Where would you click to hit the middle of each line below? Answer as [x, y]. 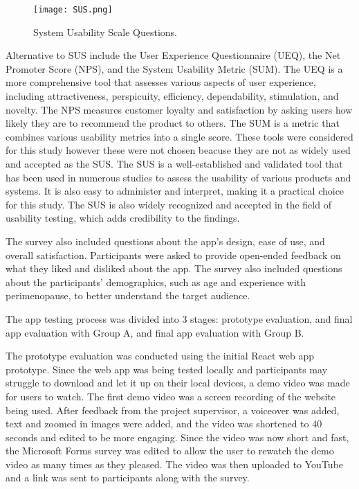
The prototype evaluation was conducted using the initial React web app [160, 356]
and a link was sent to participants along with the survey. [128, 478]
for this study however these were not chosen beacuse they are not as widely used [178, 150]
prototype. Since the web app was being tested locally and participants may [167, 369]
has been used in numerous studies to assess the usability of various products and [178, 177]
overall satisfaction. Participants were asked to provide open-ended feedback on [173, 255]
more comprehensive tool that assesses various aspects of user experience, [161, 82]
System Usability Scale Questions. [105, 32]
